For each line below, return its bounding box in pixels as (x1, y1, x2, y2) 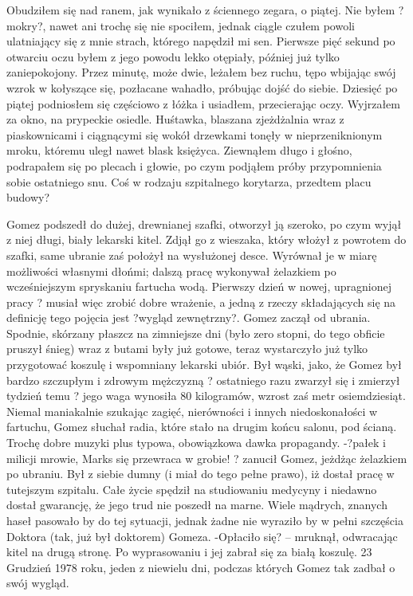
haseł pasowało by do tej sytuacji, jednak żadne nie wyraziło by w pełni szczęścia (6, 512, 403, 528)
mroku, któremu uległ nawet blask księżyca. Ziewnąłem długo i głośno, (6, 142, 352, 159)
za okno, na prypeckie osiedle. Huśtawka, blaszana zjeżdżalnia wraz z (6, 111, 344, 127)
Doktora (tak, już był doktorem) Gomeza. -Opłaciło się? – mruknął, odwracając (6, 527, 398, 544)
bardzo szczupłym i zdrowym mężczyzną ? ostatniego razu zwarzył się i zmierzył (6, 371, 400, 388)
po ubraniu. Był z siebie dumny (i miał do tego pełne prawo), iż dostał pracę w (6, 465, 395, 482)
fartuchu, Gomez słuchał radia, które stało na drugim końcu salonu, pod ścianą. (6, 418, 397, 435)
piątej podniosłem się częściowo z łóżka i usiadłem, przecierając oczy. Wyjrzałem (6, 95, 401, 112)
